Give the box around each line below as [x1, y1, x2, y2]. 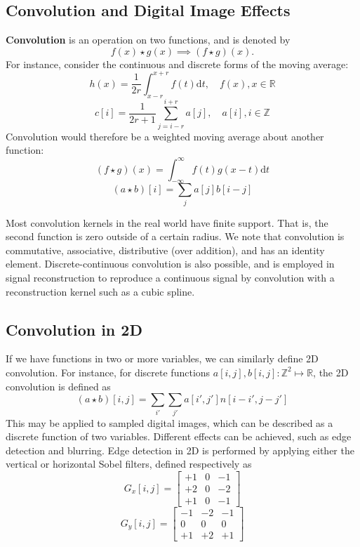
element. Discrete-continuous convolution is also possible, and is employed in [6, 256, 335, 271]
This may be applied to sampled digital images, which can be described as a [6, 415, 333, 430]
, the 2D [313, 364, 349, 379]
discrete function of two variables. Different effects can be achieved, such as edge [6, 429, 352, 444]
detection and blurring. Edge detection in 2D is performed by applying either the [6, 442, 354, 457]
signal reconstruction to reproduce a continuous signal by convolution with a [6, 270, 335, 284]
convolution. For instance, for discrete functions [6, 364, 211, 379]
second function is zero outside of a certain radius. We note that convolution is [6, 229, 345, 244]
